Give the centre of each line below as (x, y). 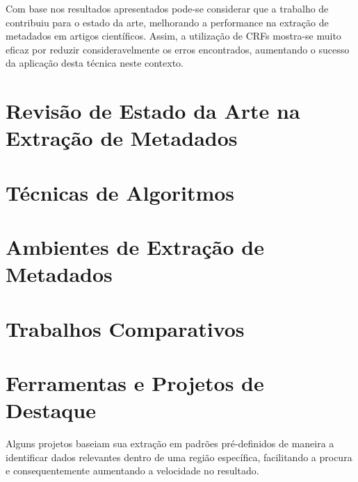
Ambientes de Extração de (135, 247)
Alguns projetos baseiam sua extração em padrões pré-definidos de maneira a (170, 443)
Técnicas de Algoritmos (120, 192)
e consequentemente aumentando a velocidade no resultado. (132, 471)
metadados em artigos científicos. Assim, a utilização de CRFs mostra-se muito (173, 36)
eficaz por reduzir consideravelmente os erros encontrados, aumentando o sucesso (178, 49)
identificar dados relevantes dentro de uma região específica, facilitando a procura (179, 457)
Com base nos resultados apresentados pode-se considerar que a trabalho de (167, 8)
